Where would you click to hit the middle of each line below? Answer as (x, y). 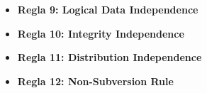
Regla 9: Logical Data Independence (108, 9)
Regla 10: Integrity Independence (101, 33)
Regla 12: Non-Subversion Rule (95, 81)
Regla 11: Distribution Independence (110, 57)
